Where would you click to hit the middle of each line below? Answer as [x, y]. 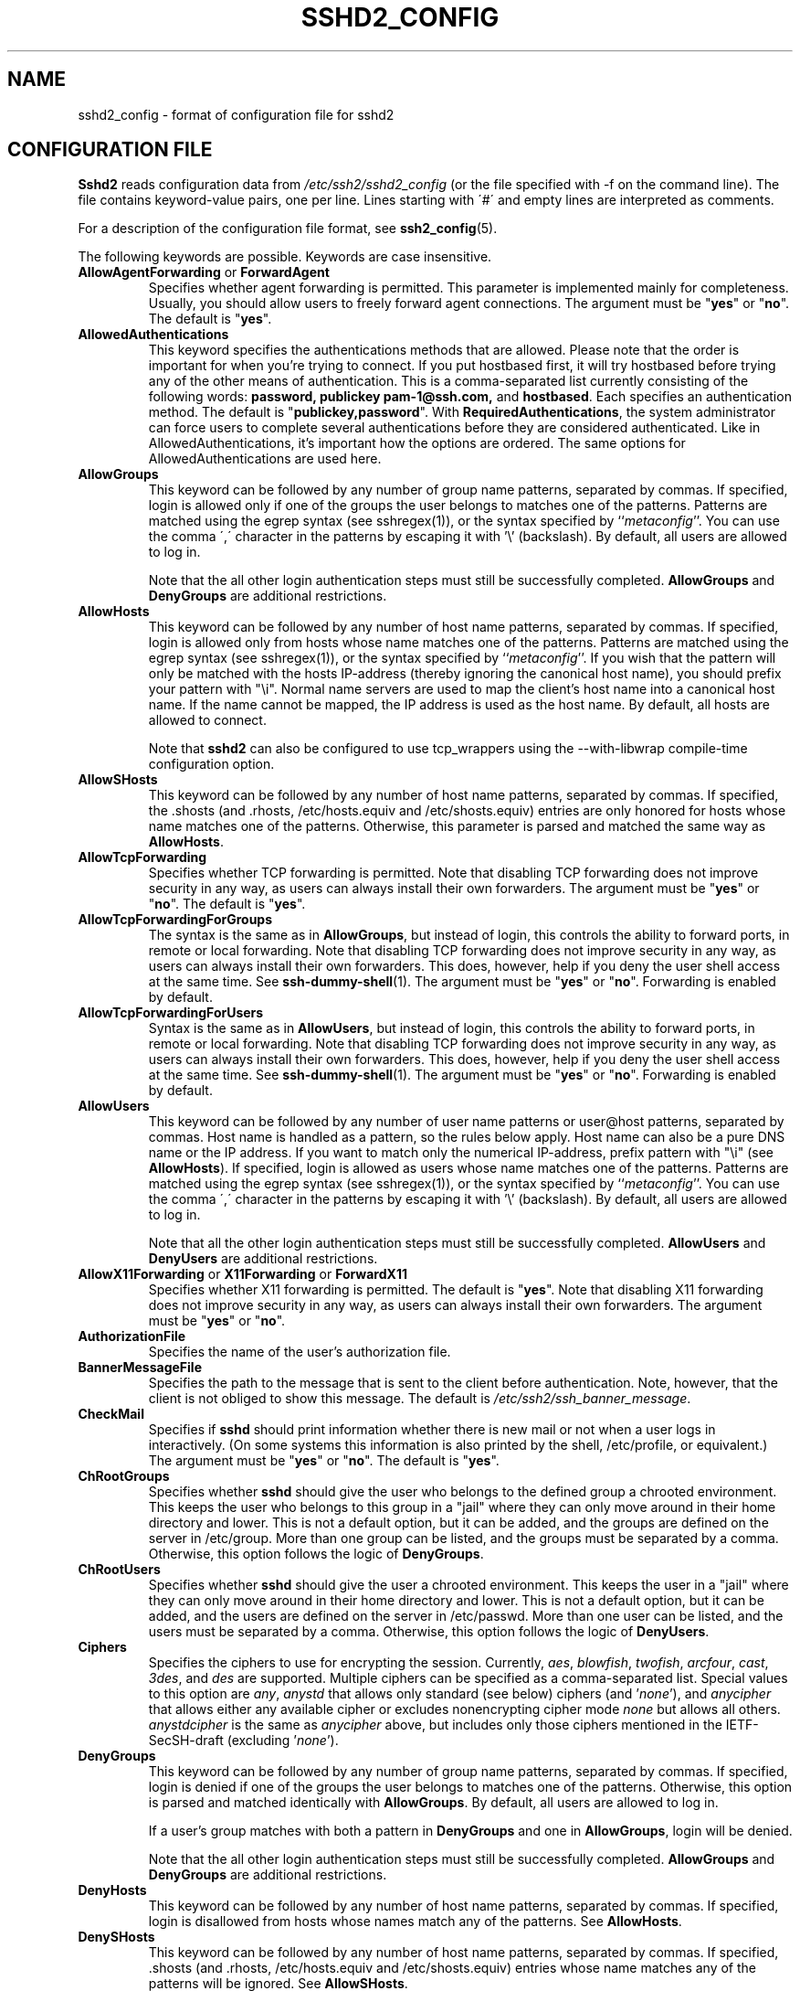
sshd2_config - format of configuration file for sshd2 [236, 114]
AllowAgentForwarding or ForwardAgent [204, 272]
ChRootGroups [124, 1476]
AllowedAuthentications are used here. [265, 459]
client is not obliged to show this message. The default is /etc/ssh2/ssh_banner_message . [420, 1399]
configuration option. [211, 764]
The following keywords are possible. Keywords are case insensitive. [285, 257]
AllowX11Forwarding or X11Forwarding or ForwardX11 [242, 1274]
